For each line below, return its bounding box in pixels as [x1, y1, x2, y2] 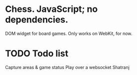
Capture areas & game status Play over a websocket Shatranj [5, 64, 130, 70]
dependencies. [5, 14, 68, 25]
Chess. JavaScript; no [5, 3, 98, 15]
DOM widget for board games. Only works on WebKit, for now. [5, 30, 133, 36]
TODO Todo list [5, 48, 69, 59]
